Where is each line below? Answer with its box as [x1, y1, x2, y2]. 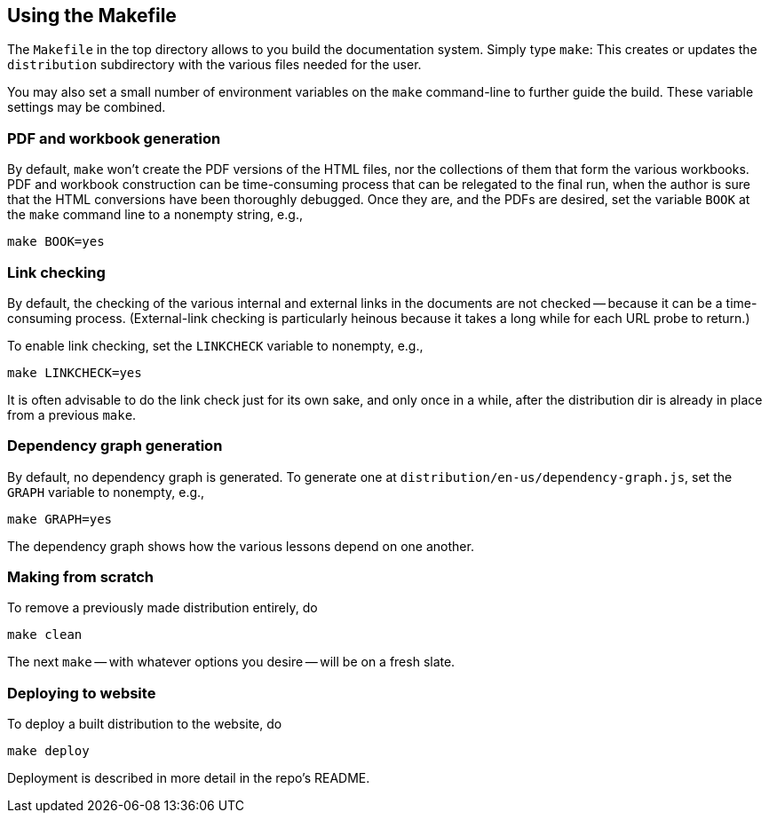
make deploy [7, 744, 90, 759]
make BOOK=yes [7, 234, 105, 249]
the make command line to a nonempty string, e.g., [7, 207, 303, 223]
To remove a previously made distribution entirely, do [7, 600, 318, 616]
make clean [7, 627, 83, 643]
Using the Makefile [7, 4, 177, 27]
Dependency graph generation [7, 437, 223, 455]
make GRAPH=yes [7, 511, 113, 526]
